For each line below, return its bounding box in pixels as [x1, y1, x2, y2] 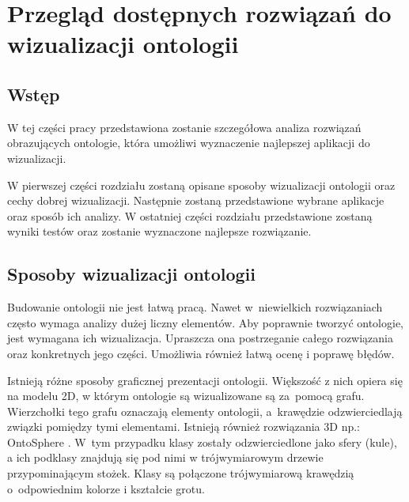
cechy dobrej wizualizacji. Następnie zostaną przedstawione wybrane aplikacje [7, 192, 384, 209]
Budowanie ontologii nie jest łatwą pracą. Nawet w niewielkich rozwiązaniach [7, 299, 383, 315]
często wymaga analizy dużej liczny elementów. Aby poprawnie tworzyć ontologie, [7, 314, 403, 330]
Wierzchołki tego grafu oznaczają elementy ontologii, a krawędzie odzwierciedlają [7, 402, 403, 419]
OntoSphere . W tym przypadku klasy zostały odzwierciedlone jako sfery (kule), [7, 433, 397, 450]
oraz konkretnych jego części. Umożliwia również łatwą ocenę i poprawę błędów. [7, 345, 395, 361]
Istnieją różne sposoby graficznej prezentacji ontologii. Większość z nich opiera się [7, 372, 403, 388]
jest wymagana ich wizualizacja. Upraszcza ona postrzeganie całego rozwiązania [7, 330, 393, 346]
